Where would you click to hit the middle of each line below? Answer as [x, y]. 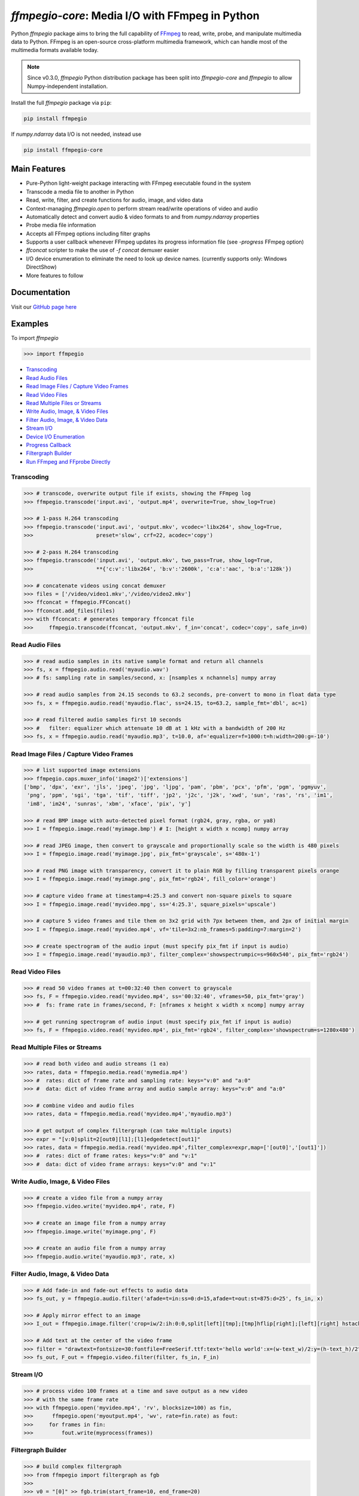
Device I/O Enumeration [55, 436]
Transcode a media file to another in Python [80, 191]
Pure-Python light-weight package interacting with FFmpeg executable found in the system [139, 183]
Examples [30, 324]
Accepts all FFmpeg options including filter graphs [88, 233]
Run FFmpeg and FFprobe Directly [68, 461]
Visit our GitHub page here [44, 307]
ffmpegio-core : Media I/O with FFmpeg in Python [135, 16]
